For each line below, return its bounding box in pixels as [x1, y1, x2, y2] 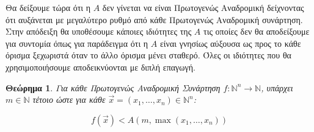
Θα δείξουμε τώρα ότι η [5, 1, 91, 13]
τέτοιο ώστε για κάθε [32, 93, 106, 106]
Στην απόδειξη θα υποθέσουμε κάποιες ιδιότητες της [5, 25, 192, 38]
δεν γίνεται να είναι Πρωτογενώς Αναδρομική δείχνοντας [102, 1, 304, 13]
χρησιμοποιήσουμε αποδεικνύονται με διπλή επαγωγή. [5, 60, 195, 73]
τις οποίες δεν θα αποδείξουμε [203, 25, 310, 38]
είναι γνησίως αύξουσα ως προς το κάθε [159, 36, 301, 49]
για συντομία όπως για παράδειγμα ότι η [5, 36, 148, 49]
